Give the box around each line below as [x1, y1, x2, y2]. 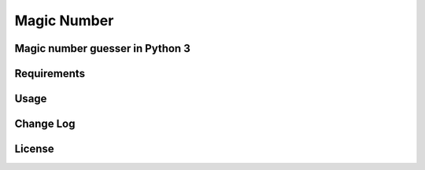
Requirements [14, 67, 86, 80]
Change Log [14, 117, 76, 131]
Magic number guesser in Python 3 [14, 42, 190, 55]
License [14, 142, 54, 156]
